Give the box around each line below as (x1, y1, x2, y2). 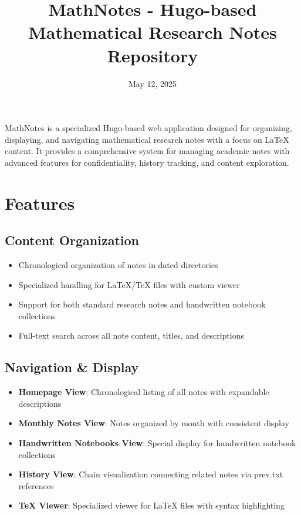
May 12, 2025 (128, 77, 177, 89)
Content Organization (5, 231, 139, 249)
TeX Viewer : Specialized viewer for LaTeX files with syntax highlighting (18, 499, 285, 511)
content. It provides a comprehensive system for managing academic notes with (5, 145, 290, 157)
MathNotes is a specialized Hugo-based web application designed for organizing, (5, 122, 292, 134)
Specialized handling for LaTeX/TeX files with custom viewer (18, 278, 240, 290)
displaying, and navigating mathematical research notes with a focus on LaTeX (5, 133, 289, 145)
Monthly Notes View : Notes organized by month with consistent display (18, 417, 289, 429)
